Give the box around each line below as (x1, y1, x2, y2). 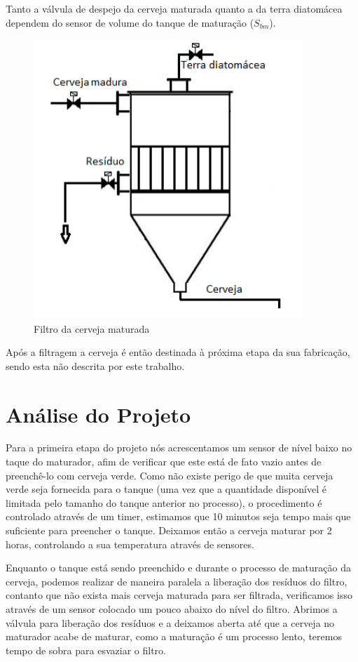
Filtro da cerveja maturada (34, 321, 150, 336)
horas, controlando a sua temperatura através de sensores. (6, 536, 254, 551)
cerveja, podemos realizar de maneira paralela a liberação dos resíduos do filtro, (6, 574, 347, 588)
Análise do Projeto (6, 399, 191, 428)
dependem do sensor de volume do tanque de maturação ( (6, 15, 254, 29)
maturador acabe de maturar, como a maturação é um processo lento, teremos (6, 629, 342, 644)
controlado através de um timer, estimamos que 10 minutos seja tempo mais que (6, 509, 351, 524)
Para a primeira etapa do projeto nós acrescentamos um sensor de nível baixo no (6, 440, 352, 455)
